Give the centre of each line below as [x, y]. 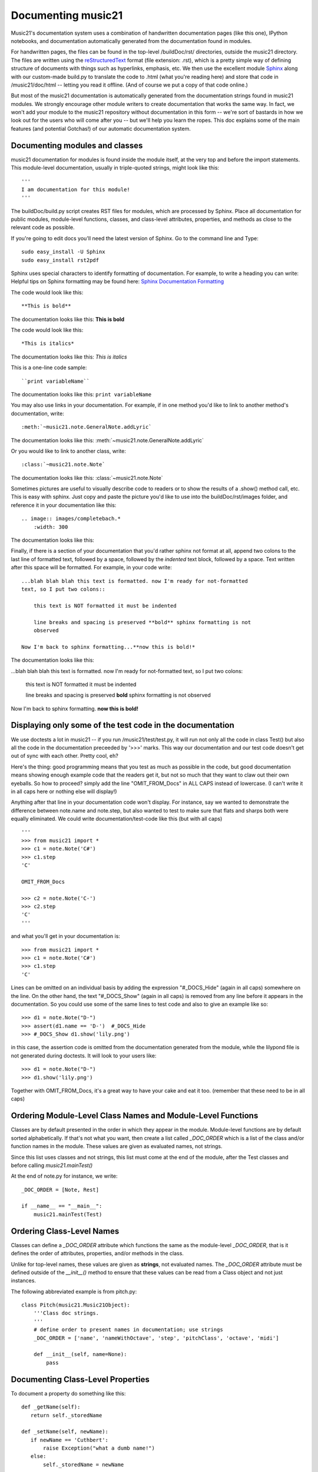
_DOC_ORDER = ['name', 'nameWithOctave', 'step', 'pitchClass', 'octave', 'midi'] [156, 1338]
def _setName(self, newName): [65, 1432]
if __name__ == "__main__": [62, 1206]
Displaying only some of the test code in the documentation [123, 725]
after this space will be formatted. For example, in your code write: [91, 568]
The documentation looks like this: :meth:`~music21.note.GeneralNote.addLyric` [107, 440]
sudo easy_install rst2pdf [60, 260]
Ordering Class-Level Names [65, 1231]
